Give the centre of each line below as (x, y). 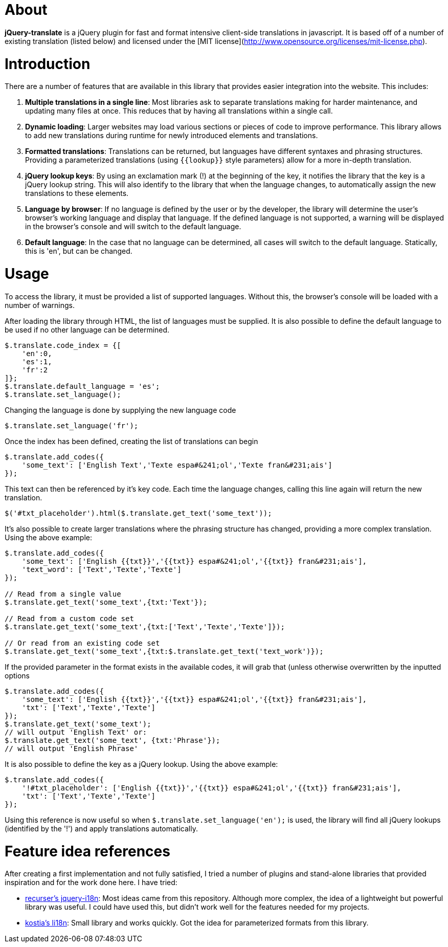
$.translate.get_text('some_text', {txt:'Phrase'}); (113, 740)
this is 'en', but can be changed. (79, 251)
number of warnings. (40, 305)
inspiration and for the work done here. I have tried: (91, 883)
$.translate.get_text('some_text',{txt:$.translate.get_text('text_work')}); (164, 651)
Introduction (48, 64)
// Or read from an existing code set (82, 643)
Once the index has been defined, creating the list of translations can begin (131, 441)
